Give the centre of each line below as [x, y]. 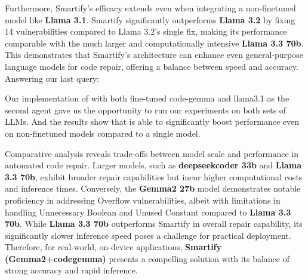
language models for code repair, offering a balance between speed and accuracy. [152, 66]
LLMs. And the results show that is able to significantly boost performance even [152, 121]
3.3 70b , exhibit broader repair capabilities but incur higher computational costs [154, 176]
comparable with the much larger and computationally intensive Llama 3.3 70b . [154, 43]
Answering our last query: [52, 78]
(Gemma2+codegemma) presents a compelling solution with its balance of [147, 258]
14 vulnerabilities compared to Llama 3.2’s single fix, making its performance [146, 31]
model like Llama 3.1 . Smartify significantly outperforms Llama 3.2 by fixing [150, 19]
